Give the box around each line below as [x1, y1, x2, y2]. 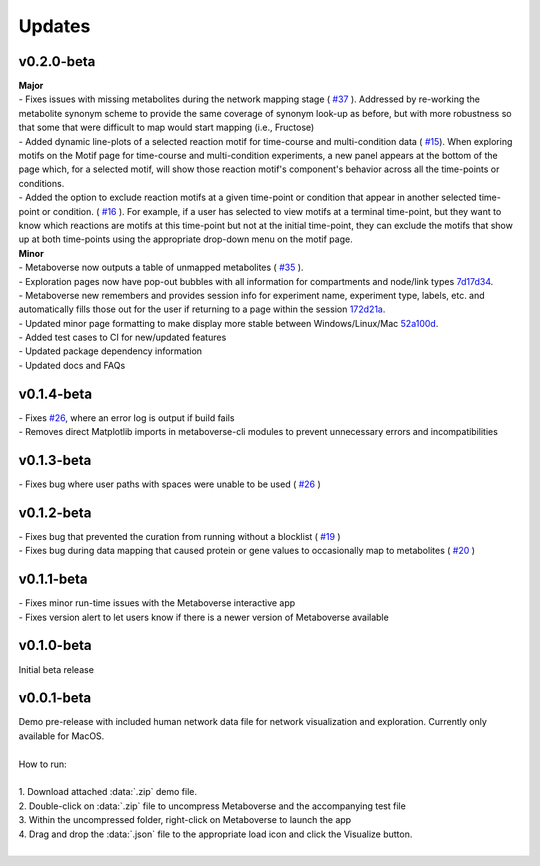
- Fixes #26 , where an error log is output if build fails [18, 411, 235, 424]
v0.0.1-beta [18, 690, 92, 707]
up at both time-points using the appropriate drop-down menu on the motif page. [18, 233, 354, 245]
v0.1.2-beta [18, 504, 92, 521]
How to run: [18, 758, 67, 770]
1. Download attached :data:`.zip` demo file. [18, 786, 198, 798]
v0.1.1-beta [18, 571, 89, 588]
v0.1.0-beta [18, 637, 92, 654]
